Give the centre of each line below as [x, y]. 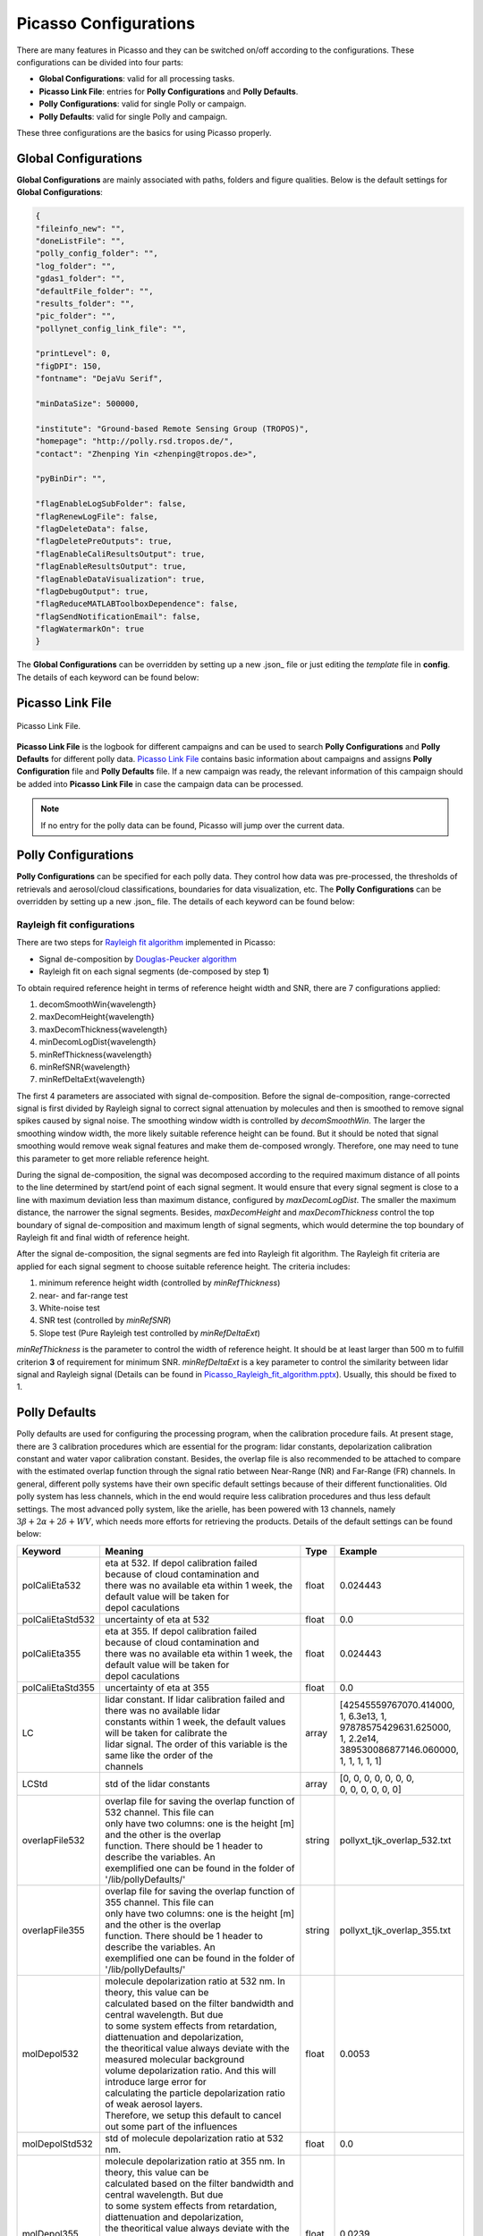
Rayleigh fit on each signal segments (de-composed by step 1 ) [154, 971]
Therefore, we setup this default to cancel [193, 2115]
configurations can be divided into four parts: [100, 62]
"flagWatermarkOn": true [90, 629]
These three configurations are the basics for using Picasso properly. [144, 132]
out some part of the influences [171, 2126]
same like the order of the [159, 1755]
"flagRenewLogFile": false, [97, 516]
